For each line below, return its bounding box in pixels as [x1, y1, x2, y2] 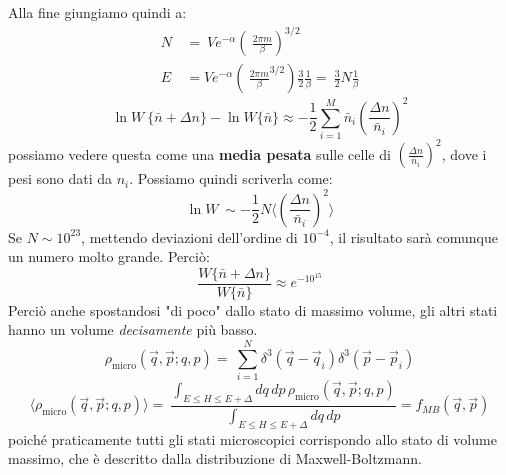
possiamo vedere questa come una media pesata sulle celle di [8, 143, 391, 164]
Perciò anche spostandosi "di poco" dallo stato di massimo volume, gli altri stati [8, 299, 498, 320]
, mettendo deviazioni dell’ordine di [81, 226, 298, 247]
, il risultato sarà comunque [329, 226, 498, 247]
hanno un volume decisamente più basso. [8, 319, 258, 340]
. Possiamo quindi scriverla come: [129, 168, 333, 189]
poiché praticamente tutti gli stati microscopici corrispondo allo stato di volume [8, 428, 497, 449]
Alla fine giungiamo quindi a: [8, 2, 187, 22]
